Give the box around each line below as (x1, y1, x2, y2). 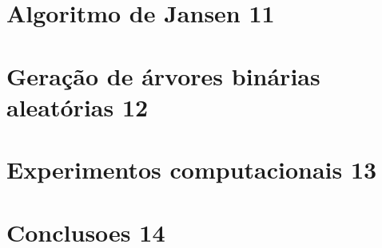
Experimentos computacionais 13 (6, 153, 377, 186)
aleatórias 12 (6, 90, 149, 123)
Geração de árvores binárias (6, 59, 320, 92)
